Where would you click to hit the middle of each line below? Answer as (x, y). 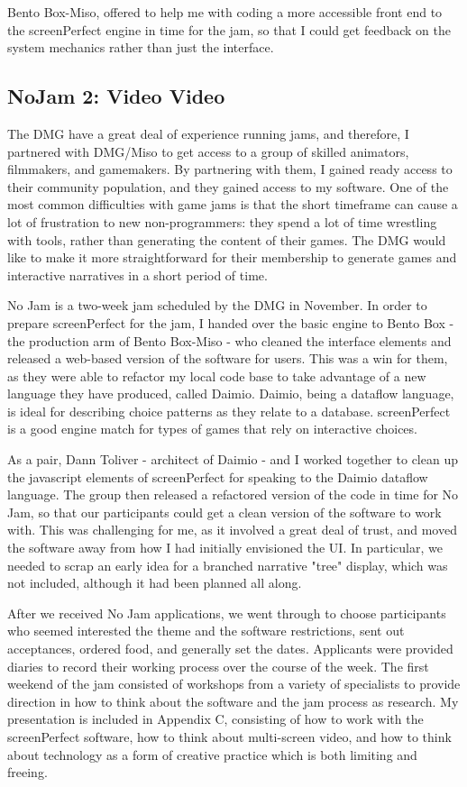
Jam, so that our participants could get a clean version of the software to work (224, 512)
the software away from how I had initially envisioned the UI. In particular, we (225, 548)
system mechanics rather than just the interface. (141, 47)
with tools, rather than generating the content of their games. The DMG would (227, 239)
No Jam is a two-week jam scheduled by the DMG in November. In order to (217, 305)
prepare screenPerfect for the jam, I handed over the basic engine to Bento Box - (231, 322)
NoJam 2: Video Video (116, 96)
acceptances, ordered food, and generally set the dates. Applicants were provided (230, 649)
